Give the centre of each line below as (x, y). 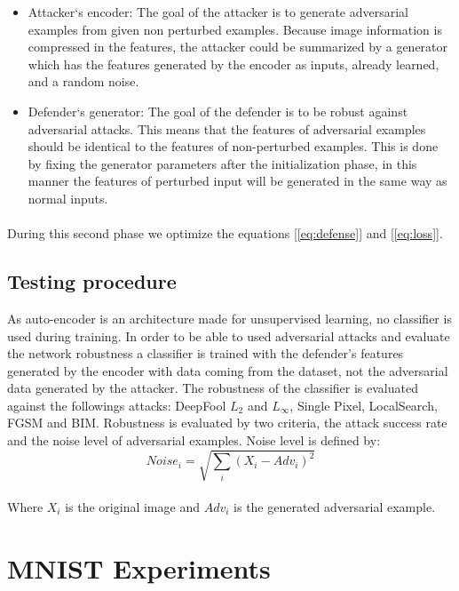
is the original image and (132, 506)
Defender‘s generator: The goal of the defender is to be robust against (218, 111)
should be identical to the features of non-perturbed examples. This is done (233, 146)
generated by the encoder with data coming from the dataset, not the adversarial (228, 370)
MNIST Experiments (139, 567)
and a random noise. (83, 81)
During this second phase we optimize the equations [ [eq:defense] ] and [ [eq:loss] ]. (225, 233)
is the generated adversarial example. (335, 506)
